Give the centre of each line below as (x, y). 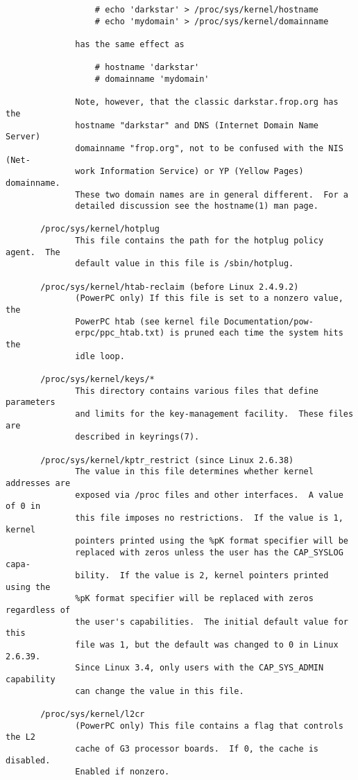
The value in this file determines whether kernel (194, 472)
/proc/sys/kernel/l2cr (93, 714)
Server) (23, 137)
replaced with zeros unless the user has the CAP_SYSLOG (209, 552)
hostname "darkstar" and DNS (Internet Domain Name (197, 125)
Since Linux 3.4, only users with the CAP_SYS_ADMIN (199, 668)
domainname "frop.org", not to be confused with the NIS (209, 148)
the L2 (20, 737)
